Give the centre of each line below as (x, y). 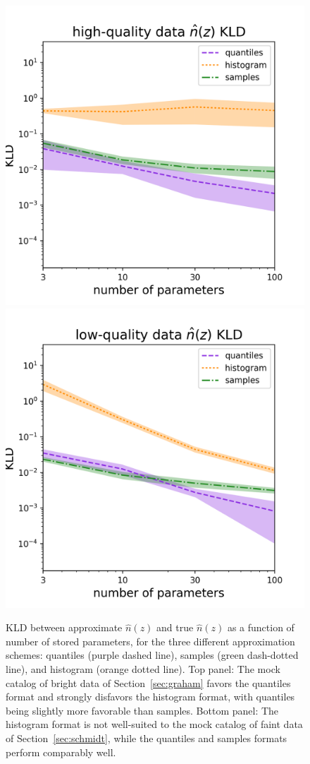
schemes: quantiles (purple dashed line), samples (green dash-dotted (152, 655)
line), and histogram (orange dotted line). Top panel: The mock (143, 668)
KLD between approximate (64, 627)
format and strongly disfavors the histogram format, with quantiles (150, 697)
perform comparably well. (61, 752)
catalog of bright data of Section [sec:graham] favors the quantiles (148, 682)
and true (175, 627)
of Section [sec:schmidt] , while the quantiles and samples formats (147, 738)
